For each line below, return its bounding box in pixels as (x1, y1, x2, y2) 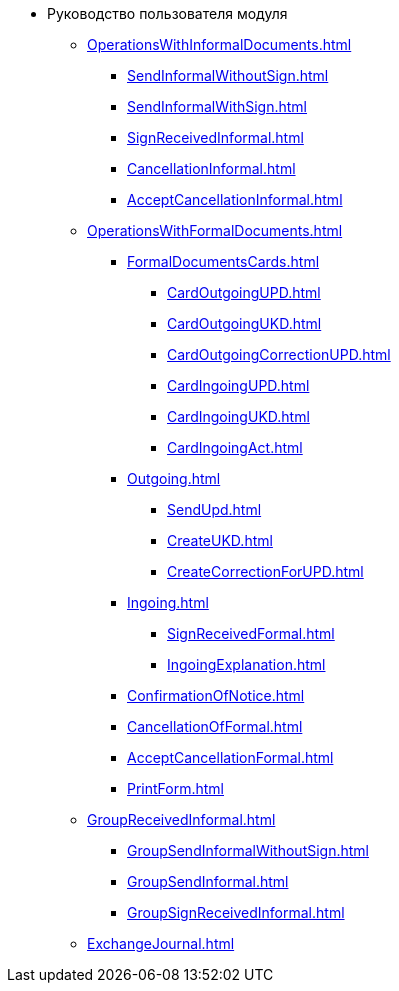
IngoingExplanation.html (167, 656, 326, 673)
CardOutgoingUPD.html (167, 284, 321, 301)
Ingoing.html (127, 594, 209, 611)
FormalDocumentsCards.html (127, 253, 320, 270)
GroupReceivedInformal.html (87, 811, 276, 828)
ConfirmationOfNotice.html (127, 687, 305, 704)
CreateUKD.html (167, 532, 273, 549)
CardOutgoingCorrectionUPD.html (167, 346, 391, 363)
